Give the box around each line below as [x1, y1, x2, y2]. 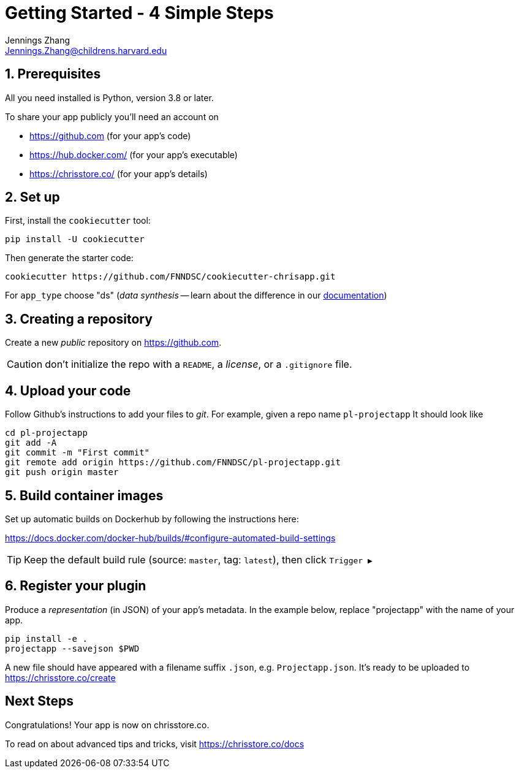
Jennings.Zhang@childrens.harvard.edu [5, 45, 167, 56]
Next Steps [5, 693, 74, 709]
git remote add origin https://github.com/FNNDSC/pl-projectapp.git [5, 457, 341, 468]
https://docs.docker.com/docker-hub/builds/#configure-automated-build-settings [5, 532, 336, 543]
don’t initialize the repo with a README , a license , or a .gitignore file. [45, 358, 352, 371]
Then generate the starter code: [5, 253, 134, 264]
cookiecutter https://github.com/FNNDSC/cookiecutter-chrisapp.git [5, 272, 336, 282]
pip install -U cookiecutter [5, 234, 145, 245]
